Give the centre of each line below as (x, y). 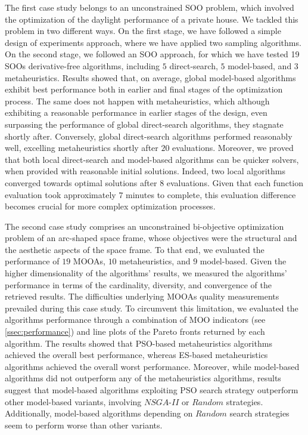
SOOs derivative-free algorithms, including (83, 65)
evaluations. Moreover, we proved (233, 148)
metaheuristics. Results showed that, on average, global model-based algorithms (150, 77)
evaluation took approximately (60, 194)
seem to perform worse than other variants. (84, 425)
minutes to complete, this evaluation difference (211, 194)
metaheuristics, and (155, 261)
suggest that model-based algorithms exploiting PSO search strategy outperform (152, 390)
